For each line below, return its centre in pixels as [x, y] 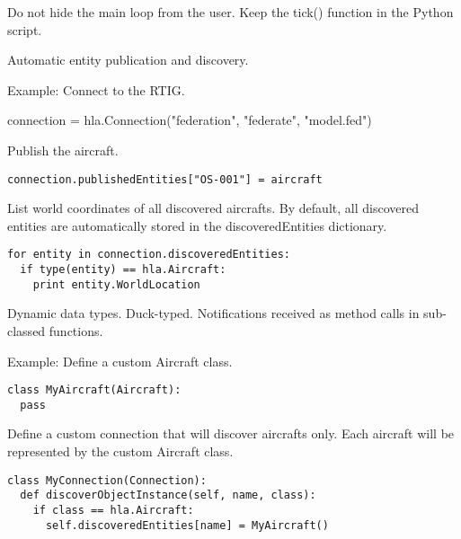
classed [27, 330]
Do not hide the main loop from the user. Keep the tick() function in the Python [230, 12]
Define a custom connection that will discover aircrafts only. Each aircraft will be [231, 433]
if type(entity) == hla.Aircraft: [123, 270]
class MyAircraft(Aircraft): [94, 390]
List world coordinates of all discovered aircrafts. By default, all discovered [213, 208]
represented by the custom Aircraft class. [120, 451]
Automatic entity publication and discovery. [128, 60]
